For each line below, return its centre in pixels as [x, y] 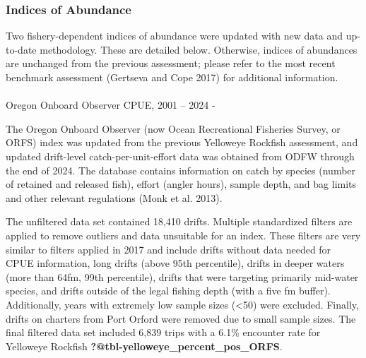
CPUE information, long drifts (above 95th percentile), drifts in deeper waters [175, 263]
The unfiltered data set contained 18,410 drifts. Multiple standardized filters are [179, 221]
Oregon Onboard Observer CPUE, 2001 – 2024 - [111, 105]
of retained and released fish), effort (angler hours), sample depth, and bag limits [181, 184]
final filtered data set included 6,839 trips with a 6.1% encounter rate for [163, 332]
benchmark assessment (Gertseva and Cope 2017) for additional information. [172, 77]
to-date [21, 49]
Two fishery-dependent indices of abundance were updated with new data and [175, 36]
